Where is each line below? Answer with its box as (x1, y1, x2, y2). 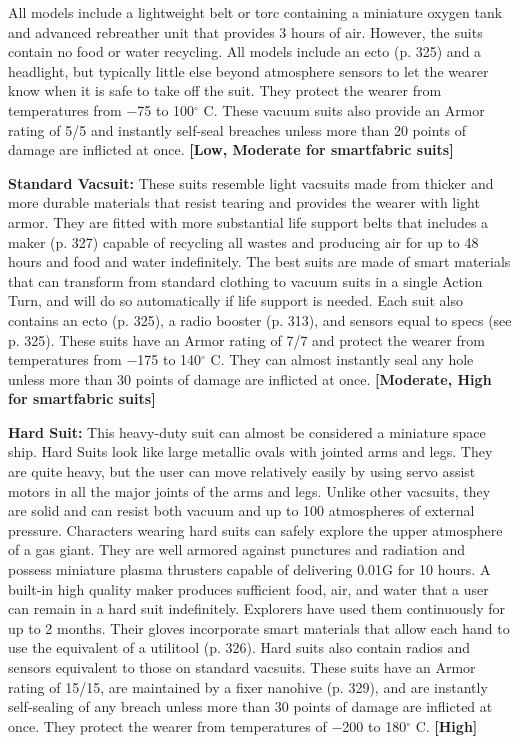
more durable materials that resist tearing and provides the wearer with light (8, 192, 480, 213)
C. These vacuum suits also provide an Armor (203, 99, 485, 120)
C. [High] (415, 715, 478, 736)
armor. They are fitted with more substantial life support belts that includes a (8, 211, 489, 232)
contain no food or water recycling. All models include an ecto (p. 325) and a (8, 41, 482, 62)
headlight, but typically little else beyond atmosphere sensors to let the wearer (8, 60, 489, 81)
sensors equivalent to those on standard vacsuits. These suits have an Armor (8, 657, 476, 677)
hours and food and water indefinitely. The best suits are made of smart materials (8, 251, 511, 272)
